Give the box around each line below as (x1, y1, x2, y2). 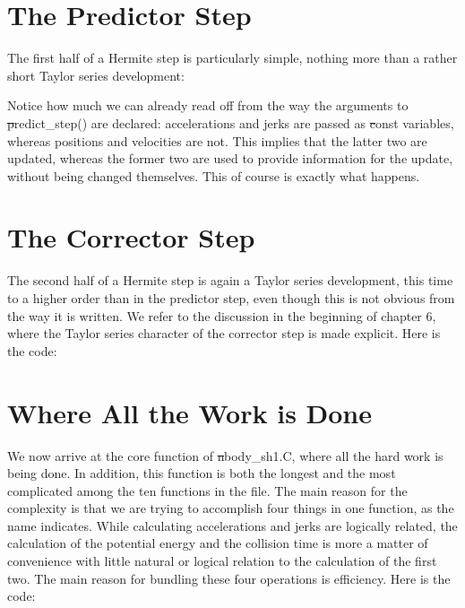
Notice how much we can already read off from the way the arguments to (7, 96, 409, 115)
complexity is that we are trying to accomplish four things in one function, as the (7, 499, 454, 517)
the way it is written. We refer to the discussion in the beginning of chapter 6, (7, 306, 436, 325)
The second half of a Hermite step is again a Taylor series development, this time (7, 271, 453, 290)
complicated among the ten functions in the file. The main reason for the (7, 481, 408, 499)
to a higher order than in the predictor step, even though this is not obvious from (7, 289, 455, 307)
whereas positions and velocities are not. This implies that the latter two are (7, 131, 427, 150)
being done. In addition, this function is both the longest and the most (7, 464, 396, 482)
